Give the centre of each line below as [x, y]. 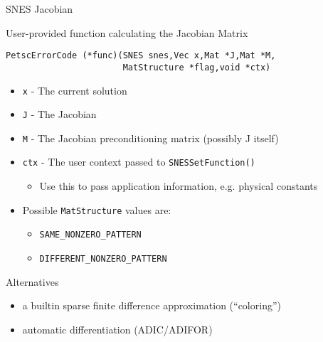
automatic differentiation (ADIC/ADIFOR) [117, 329]
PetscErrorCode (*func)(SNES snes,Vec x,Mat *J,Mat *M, [141, 56]
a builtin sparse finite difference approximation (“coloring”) [152, 305]
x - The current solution [75, 90]
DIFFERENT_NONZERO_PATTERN [103, 259]
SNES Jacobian [39, 9]
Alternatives [32, 281]
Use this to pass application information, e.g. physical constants [179, 186]
